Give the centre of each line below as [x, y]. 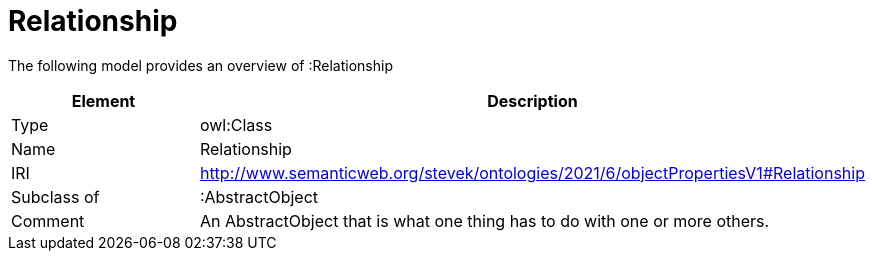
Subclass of [55, 196]
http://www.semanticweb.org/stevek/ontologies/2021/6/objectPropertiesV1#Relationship [532, 172]
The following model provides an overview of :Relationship [200, 65]
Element [103, 100]
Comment [48, 220]
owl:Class [236, 124]
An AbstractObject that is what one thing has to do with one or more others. [484, 220]
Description [532, 100]
